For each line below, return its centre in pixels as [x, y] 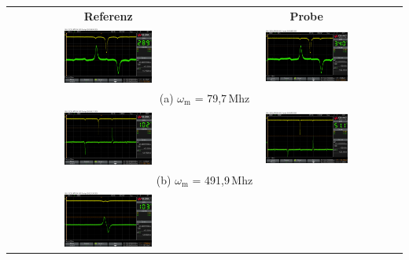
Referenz [108, 15]
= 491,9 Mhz [223, 179]
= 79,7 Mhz [222, 97]
